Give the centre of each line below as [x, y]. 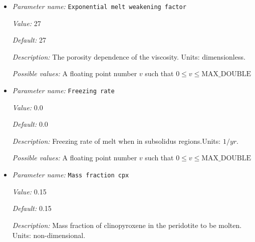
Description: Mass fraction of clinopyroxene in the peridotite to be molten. [127, 225]
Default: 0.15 [32, 208]
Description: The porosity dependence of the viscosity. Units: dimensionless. [129, 56]
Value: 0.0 [28, 107]
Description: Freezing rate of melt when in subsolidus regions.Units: [116, 141]
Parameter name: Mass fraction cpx [71, 175]
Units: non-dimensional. [49, 235]
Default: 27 [29, 40]
